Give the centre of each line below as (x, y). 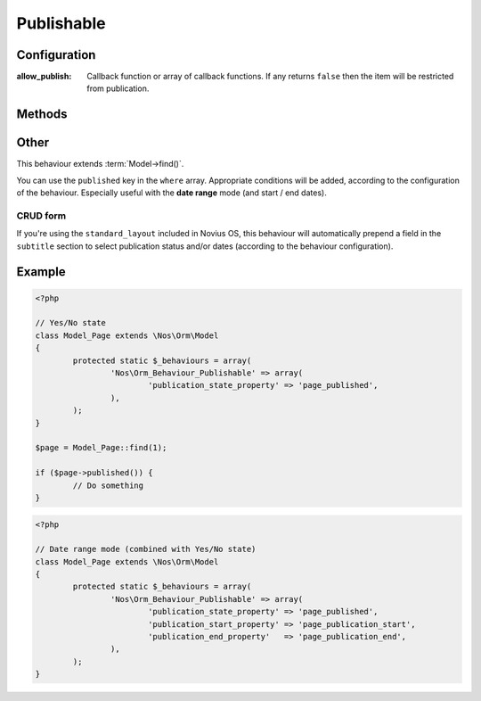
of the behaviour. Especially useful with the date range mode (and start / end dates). (171, 193)
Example (41, 272)
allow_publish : (44, 77)
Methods (42, 115)
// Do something (108, 485)
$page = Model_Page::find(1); (101, 448)
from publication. (118, 88)
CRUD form (41, 216)
